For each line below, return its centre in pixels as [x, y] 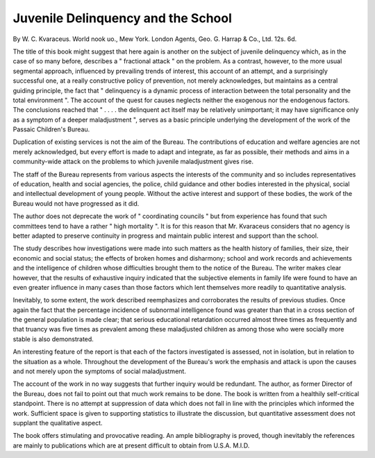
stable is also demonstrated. [53, 339]
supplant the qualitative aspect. [58, 423]
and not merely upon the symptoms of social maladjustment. [100, 371]
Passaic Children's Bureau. [51, 129]
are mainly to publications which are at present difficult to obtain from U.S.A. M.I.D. [131, 445]
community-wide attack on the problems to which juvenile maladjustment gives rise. [133, 162]
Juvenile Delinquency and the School [123, 18]
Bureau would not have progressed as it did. [76, 203]
